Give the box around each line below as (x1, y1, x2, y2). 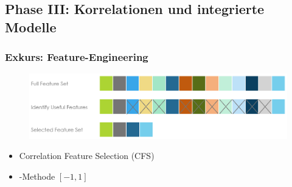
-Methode (19, 169, 55, 182)
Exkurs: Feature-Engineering (5, 49, 148, 65)
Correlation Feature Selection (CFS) (19, 149, 155, 162)
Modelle (5, 17, 57, 36)
